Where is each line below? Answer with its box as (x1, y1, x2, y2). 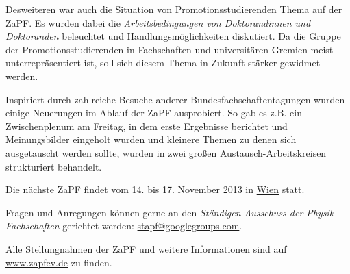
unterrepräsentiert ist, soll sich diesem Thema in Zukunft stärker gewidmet (5, 55, 321, 70)
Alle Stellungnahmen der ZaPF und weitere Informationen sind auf (5, 241, 287, 256)
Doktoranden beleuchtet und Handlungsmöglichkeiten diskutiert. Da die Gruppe (5, 29, 341, 43)
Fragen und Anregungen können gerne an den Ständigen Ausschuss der (5, 205, 303, 219)
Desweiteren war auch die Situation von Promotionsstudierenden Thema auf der (5, 2, 342, 16)
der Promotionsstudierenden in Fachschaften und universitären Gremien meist (5, 42, 334, 56)
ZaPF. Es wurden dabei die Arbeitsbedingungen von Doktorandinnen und (5, 15, 311, 29)
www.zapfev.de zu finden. (5, 255, 112, 269)
